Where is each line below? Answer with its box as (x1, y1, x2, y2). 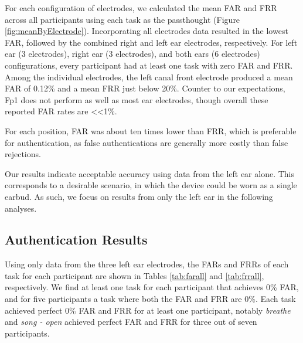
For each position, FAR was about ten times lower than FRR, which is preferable (5, 124, 297, 137)
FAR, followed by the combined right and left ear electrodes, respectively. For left (5, 36, 298, 48)
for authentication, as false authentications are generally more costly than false (5, 136, 288, 148)
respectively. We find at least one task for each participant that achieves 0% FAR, (5, 281, 299, 293)
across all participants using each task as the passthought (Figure (5, 13, 240, 25)
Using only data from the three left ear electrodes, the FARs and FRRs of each (5, 258, 289, 270)
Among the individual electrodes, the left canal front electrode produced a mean (5, 70, 293, 83)
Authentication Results (5, 230, 148, 249)
